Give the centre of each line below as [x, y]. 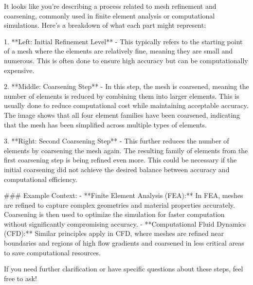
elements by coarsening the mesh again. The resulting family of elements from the [126, 150]
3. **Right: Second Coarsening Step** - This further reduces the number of [117, 141]
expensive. [19, 70]
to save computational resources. [53, 252]
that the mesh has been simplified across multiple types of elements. [106, 124]
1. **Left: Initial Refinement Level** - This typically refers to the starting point [123, 41]
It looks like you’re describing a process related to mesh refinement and [110, 6]
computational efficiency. [41, 179]
